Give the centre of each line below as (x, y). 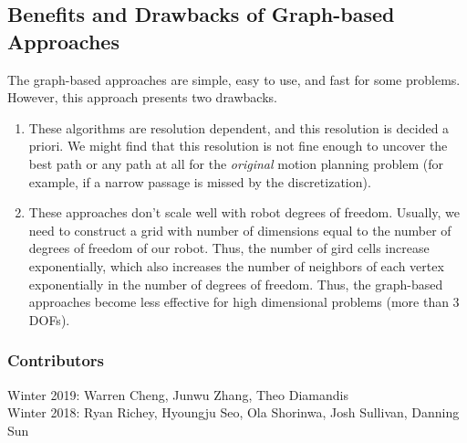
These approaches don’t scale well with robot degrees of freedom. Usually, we (244, 212)
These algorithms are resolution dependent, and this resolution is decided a (239, 127)
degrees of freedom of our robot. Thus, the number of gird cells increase (229, 248)
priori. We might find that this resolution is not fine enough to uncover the (238, 146)
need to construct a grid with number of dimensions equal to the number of (240, 230)
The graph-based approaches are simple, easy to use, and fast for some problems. (234, 79)
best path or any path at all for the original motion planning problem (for (236, 163)
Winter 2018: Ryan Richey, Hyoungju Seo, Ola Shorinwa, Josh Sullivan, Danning (233, 412)
